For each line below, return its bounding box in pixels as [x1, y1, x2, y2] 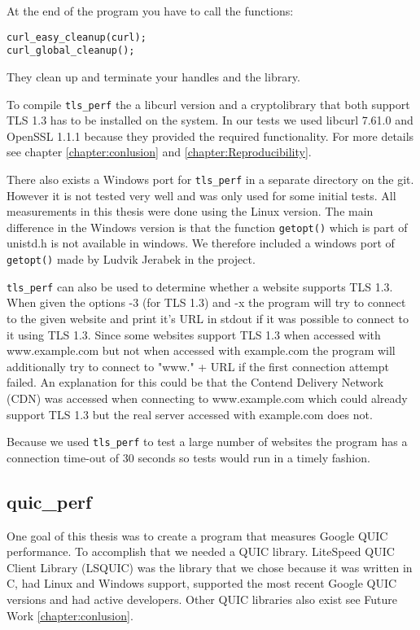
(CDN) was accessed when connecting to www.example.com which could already [7, 389, 408, 406]
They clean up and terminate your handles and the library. [7, 68, 300, 85]
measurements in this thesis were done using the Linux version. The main [7, 203, 374, 220]
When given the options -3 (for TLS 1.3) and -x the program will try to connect [7, 294, 406, 311]
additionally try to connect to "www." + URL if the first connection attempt [7, 357, 389, 374]
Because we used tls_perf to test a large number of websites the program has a [7, 433, 408, 450]
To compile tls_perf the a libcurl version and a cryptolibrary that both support [7, 95, 410, 112]
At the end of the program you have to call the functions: [7, 2, 294, 19]
